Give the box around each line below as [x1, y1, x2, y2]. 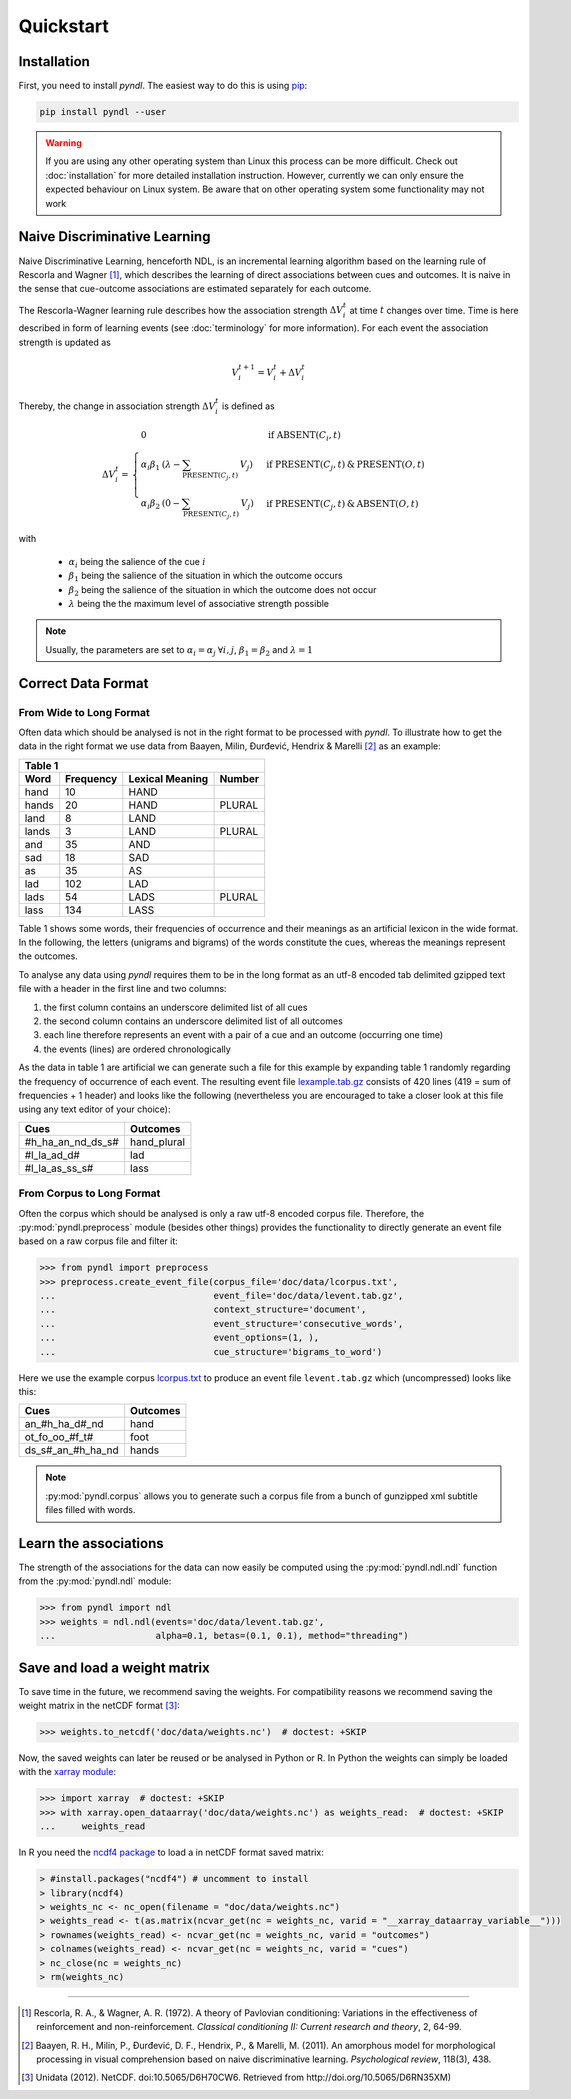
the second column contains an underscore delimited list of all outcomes [43, 1015, 344, 1027]
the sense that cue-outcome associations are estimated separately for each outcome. [18, 283, 372, 295]
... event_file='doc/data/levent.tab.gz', [39, 1290, 404, 1302]
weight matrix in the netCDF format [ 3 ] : [18, 1700, 180, 1712]
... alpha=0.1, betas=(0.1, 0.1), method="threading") [39, 1630, 409, 1642]
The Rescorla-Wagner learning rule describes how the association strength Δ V [18, 304, 344, 316]
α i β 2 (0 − [140, 498, 180, 512]
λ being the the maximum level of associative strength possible [68, 597, 330, 609]
